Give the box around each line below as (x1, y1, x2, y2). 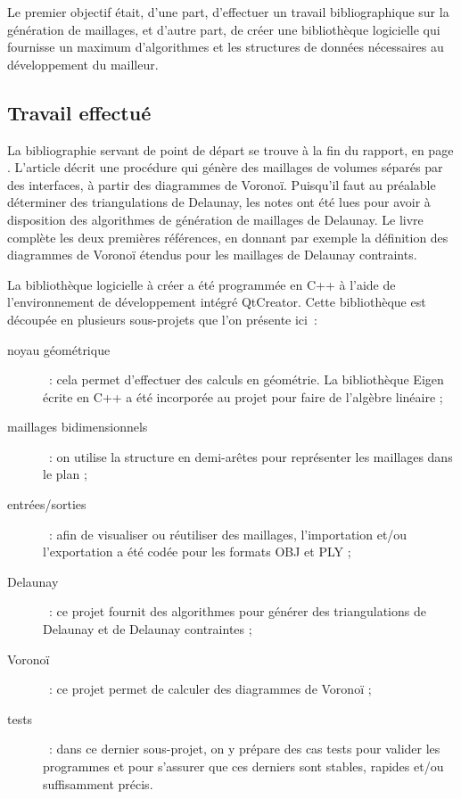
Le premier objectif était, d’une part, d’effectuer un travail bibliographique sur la (7, 3, 449, 21)
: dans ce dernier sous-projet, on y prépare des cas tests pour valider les (48, 739, 440, 758)
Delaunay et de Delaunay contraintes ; (43, 620, 252, 638)
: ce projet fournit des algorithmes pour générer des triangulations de (48, 602, 426, 621)
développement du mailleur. (7, 54, 159, 73)
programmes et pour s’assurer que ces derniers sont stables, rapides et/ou (43, 757, 444, 776)
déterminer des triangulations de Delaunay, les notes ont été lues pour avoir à (7, 193, 431, 211)
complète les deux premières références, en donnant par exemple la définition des (7, 227, 449, 246)
